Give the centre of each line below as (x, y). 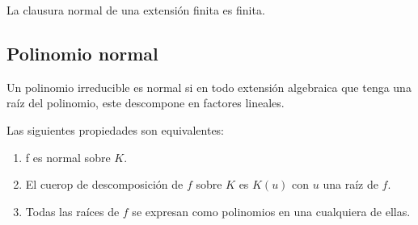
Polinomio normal (82, 53)
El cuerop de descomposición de (104, 184)
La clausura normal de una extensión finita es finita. (136, 10)
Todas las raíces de (72, 211)
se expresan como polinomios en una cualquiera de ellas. (271, 211)
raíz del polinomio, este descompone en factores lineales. (146, 103)
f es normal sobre (68, 157)
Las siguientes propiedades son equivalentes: (116, 129)
